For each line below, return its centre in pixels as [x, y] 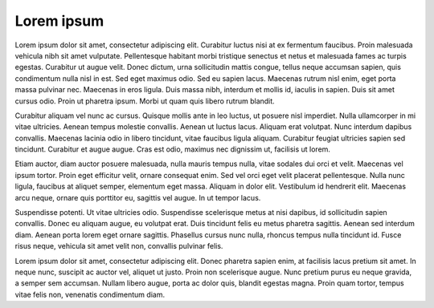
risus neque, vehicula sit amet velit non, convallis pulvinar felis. [119, 246]
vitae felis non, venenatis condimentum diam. [90, 294]
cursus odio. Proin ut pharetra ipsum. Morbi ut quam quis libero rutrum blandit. [145, 101]
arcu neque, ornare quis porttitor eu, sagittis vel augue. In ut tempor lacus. [138, 197]
